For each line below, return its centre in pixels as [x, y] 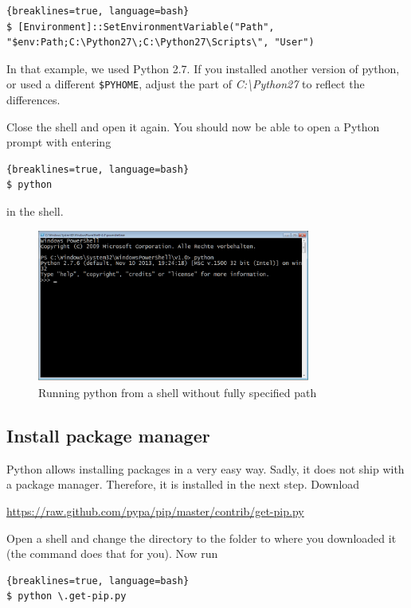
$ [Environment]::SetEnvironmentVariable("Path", [141, 27]
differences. [33, 100]
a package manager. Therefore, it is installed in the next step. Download [183, 484]
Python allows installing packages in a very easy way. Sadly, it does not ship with [205, 468]
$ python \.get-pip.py [67, 596]
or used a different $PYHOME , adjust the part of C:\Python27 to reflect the [186, 84]
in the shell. [35, 211]
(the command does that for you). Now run [112, 553]
